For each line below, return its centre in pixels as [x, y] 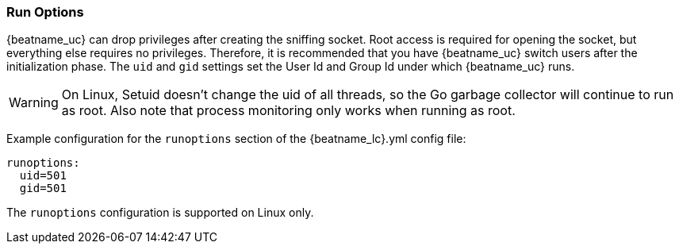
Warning [34, 103]
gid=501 [43, 188]
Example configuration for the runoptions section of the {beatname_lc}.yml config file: [236, 139]
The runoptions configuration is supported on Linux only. [160, 213]
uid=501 [43, 176]
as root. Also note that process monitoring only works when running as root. [288, 111]
